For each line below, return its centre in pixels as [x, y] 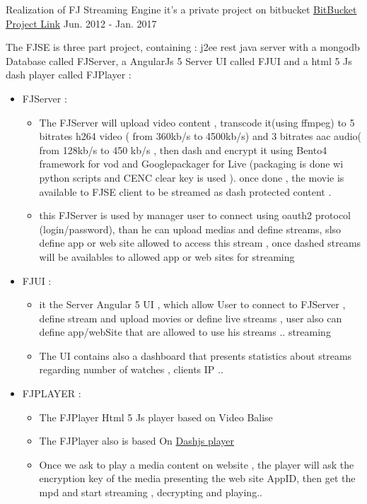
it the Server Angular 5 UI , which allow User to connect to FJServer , [192, 304]
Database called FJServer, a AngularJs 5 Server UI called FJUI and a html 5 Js [179, 60]
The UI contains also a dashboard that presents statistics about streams [196, 355]
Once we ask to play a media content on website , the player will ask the [197, 464]
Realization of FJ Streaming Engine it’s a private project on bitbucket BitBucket [181, 9]
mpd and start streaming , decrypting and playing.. [151, 492]
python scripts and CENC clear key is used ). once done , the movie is [192, 177]
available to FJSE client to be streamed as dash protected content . [185, 191]
